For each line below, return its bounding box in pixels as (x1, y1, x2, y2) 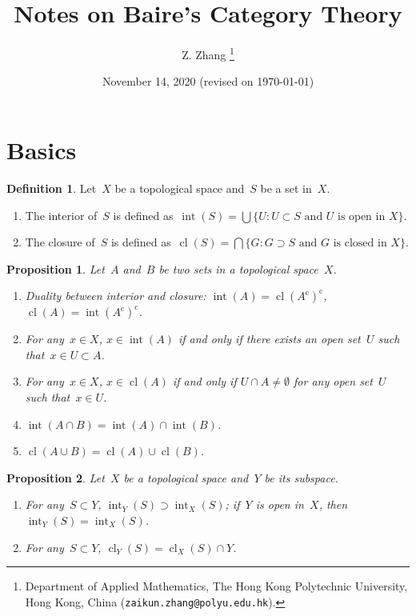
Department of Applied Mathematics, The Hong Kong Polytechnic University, (25, 578, 408, 594)
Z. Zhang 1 (182, 44, 234, 62)
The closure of (25, 234, 95, 250)
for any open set (294, 373, 373, 390)
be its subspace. (264, 469, 338, 486)
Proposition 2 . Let (6, 469, 105, 486)
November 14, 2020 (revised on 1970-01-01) (102, 73, 314, 90)
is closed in (333, 238, 387, 250)
